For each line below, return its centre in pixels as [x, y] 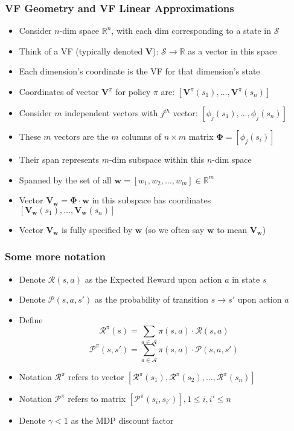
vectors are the [81, 136]
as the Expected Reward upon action [153, 279]
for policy [133, 91]
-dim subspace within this [157, 159]
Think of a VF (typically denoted [81, 51]
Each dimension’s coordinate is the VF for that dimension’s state [139, 71]
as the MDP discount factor [122, 420]
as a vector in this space [232, 51]
